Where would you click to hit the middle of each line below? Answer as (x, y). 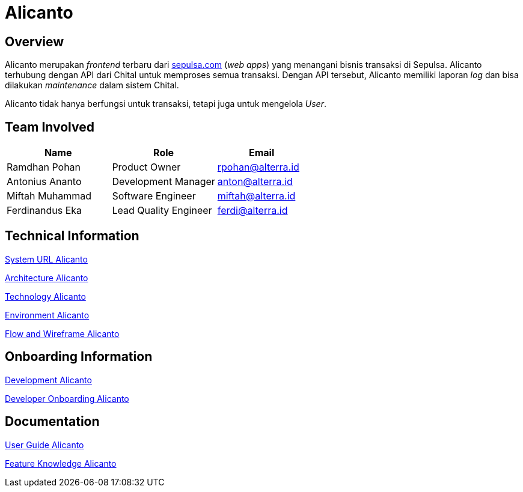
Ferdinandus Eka (44, 211)
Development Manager (164, 182)
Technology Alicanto (45, 296)
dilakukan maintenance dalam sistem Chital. (92, 85)
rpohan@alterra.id (258, 167)
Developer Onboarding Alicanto (67, 398)
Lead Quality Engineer (162, 211)
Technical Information (72, 236)
